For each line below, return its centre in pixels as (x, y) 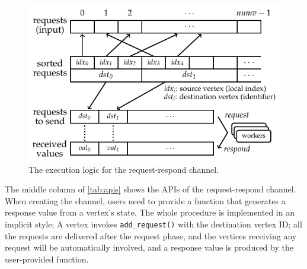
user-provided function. (47, 259)
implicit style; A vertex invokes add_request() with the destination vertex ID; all (153, 224)
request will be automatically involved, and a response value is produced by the (149, 247)
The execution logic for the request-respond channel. (124, 169)
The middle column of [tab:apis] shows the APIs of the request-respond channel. (151, 189)
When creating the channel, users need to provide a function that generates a (145, 200)
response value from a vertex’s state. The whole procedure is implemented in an (150, 212)
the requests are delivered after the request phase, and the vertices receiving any (151, 235)
